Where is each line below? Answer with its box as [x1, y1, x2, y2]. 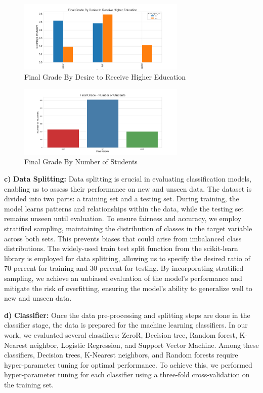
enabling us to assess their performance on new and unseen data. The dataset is [4, 183, 252, 194]
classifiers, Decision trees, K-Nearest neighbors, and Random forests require [4, 349, 238, 360]
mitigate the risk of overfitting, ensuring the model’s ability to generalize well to [4, 282, 252, 293]
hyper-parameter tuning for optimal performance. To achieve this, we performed [4, 359, 252, 370]
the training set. [4, 379, 54, 389]
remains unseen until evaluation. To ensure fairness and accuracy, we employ [4, 213, 242, 224]
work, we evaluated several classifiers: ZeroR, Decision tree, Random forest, [4, 329, 237, 340]
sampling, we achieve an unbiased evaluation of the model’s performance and [4, 272, 242, 283]
